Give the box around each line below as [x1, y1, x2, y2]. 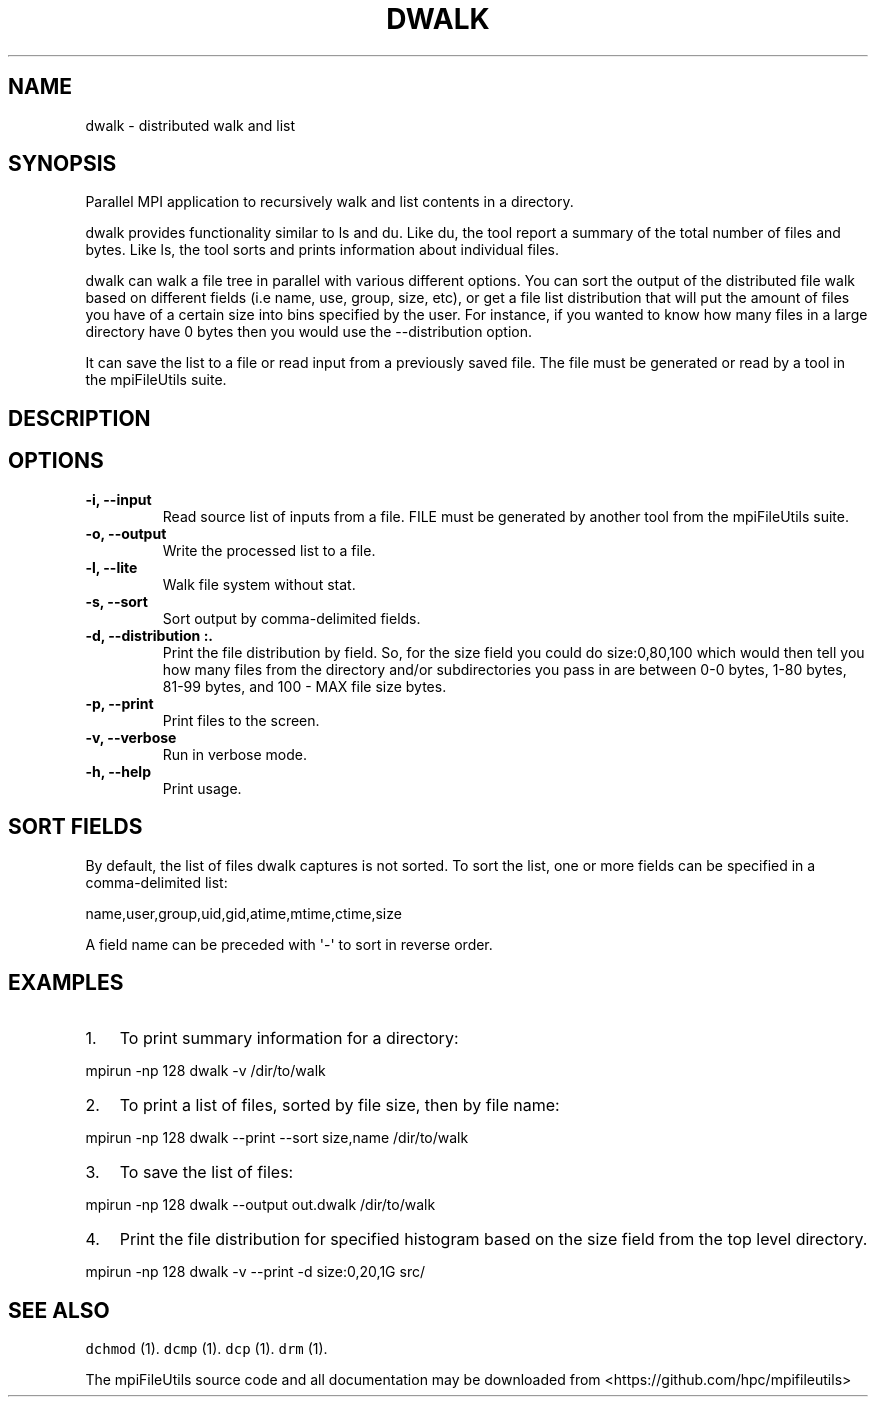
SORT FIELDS [8, 814, 143, 840]
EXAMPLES [8, 969, 124, 995]
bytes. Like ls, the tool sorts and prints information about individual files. [85, 241, 559, 259]
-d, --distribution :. [85, 626, 213, 644]
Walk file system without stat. [162, 575, 356, 593]
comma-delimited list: [85, 873, 228, 891]
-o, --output [85, 524, 167, 542]
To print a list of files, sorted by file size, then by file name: [119, 1095, 560, 1116]
